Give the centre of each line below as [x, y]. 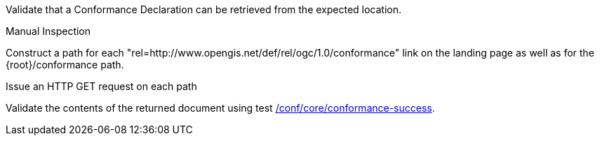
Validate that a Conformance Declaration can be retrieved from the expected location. [204, 9]
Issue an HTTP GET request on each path [101, 86]
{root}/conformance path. [65, 65]
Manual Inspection [48, 31]
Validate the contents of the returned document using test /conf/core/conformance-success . [220, 108]
